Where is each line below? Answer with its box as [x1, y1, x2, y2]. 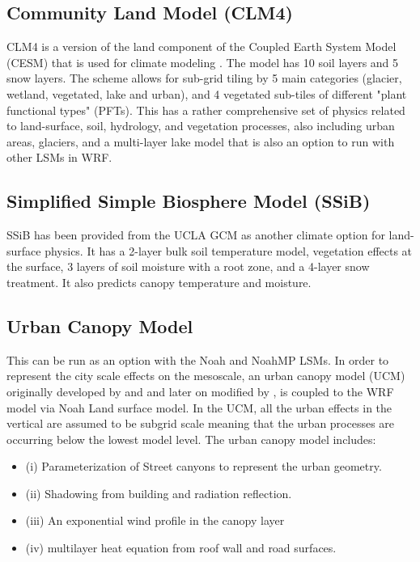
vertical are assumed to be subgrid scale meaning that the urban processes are [6, 415, 395, 432]
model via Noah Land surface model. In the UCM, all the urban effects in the [6, 399, 392, 416]
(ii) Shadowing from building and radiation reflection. [25, 484, 292, 501]
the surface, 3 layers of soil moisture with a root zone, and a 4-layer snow [6, 258, 370, 275]
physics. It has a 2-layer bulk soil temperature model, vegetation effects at [45, 242, 413, 259]
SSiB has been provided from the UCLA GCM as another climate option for [6, 226, 385, 243]
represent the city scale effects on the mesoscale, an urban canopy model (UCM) [6, 367, 405, 384]
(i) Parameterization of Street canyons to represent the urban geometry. [25, 458, 382, 475]
